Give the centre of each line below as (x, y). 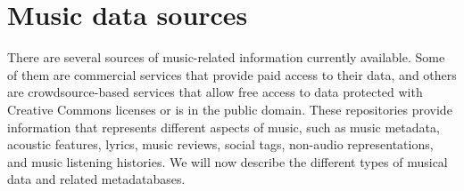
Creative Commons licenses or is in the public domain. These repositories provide (230, 109)
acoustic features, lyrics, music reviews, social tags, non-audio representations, (220, 144)
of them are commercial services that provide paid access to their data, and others (232, 74)
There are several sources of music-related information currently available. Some (226, 57)
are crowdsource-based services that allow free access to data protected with (215, 92)
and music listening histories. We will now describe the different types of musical (228, 161)
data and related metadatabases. (96, 179)
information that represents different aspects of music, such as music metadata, (224, 127)
